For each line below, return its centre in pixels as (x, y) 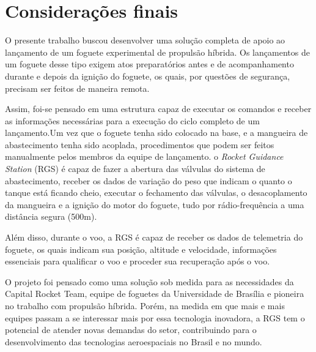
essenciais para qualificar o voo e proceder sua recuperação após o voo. (138, 261)
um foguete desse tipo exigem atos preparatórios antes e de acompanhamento (149, 64)
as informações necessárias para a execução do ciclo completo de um (132, 120)
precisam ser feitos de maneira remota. (77, 88)
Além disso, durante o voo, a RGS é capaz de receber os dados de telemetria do (154, 237)
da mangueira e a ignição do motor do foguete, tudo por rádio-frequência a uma (155, 204)
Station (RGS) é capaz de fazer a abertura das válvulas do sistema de (135, 169)
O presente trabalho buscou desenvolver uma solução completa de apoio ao (145, 40)
